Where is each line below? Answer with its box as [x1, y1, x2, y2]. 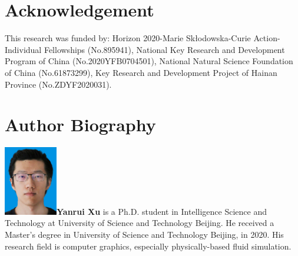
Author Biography [5, 112, 156, 137]
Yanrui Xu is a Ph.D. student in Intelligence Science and [57, 205, 267, 217]
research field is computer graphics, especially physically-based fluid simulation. [5, 240, 292, 252]
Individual [5, 43, 42, 55]
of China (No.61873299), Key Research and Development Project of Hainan [5, 66, 277, 78]
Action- [253, 32, 280, 44]
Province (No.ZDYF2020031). [5, 78, 112, 90]
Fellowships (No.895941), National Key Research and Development [44, 43, 285, 55]
